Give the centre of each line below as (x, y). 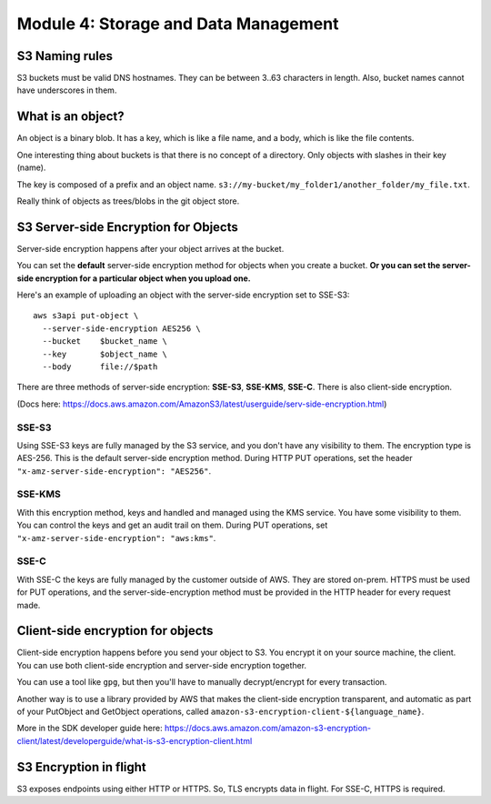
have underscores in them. (67, 90)
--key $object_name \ (105, 354)
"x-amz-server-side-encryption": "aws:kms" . (116, 538)
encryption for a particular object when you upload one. (143, 278)
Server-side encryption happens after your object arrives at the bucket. (150, 248)
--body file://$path (100, 367)
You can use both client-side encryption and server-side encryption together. (162, 665)
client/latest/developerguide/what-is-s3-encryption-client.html (135, 740)
